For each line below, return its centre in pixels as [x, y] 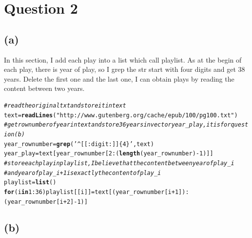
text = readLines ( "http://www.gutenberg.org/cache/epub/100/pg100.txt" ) [121, 115]
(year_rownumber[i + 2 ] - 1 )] [46, 202]
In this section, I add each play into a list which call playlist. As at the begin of [123, 59]
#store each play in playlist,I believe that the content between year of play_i [119, 163]
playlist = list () [30, 183]
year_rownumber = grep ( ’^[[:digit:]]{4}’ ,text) [79, 144]
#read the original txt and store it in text [65, 105]
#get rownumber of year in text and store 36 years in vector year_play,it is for [117, 125]
